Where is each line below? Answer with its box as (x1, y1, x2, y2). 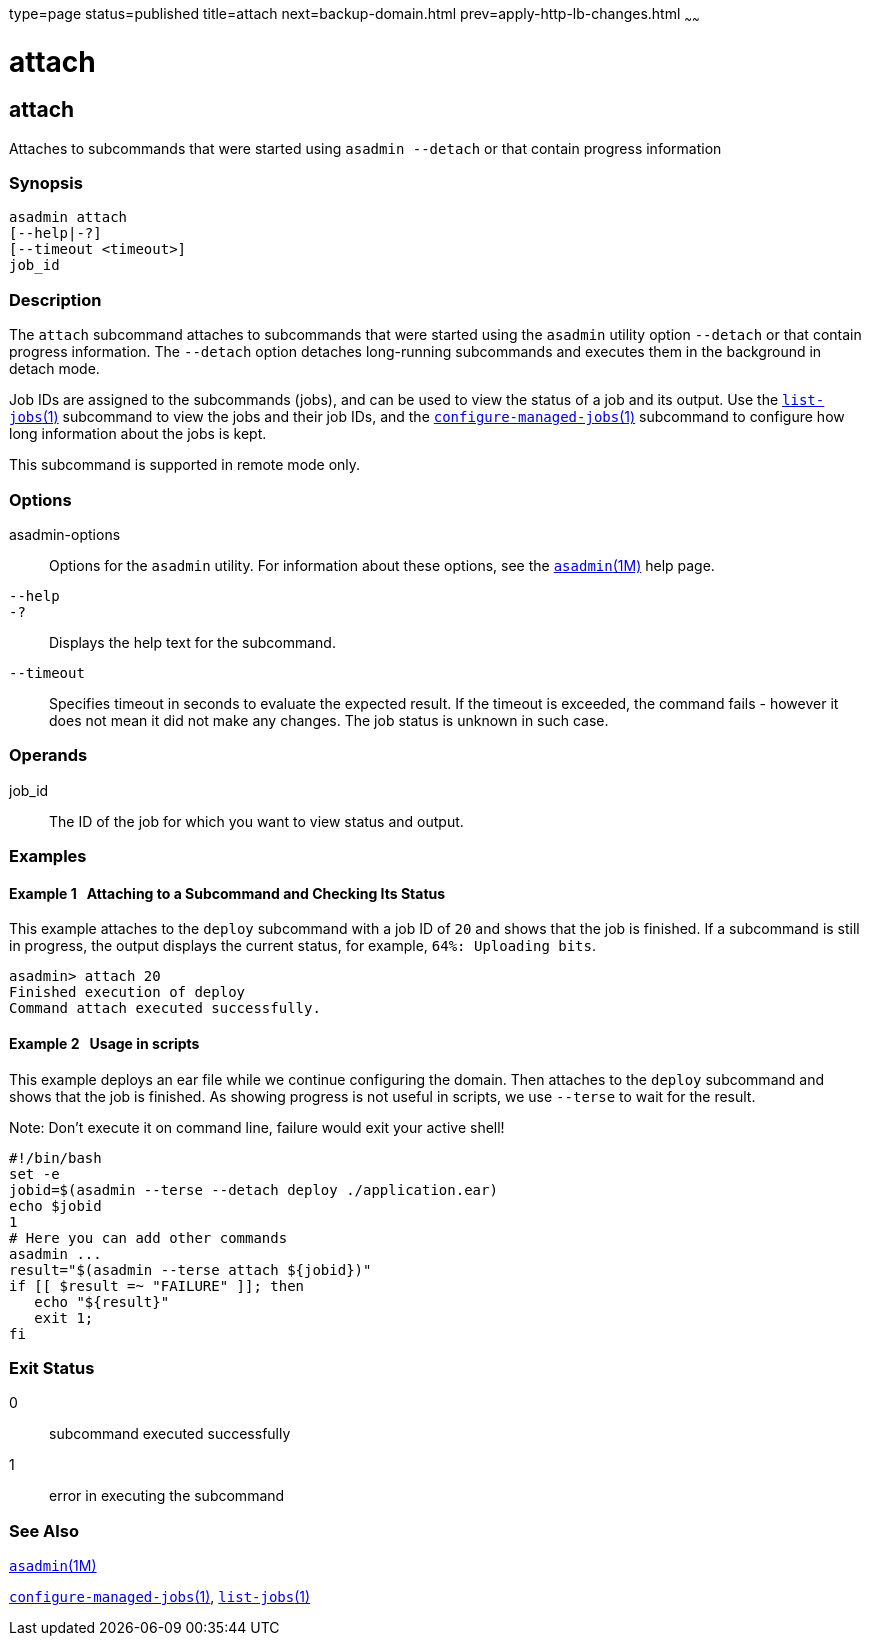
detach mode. (9, 360, 100, 378)
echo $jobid (9, 1197, 102, 1214)
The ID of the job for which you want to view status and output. (49, 812, 464, 830)
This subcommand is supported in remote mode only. (9, 456, 361, 474)
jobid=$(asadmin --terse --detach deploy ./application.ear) (9, 1181, 498, 1198)
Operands (9, 745, 88, 766)
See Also (9, 1520, 79, 1541)
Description (9, 289, 102, 310)
